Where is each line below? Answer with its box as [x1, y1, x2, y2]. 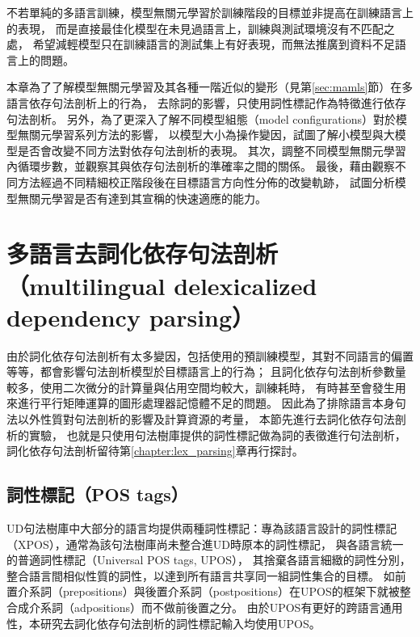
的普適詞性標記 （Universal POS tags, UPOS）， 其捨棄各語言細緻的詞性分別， [6, 551, 411, 568]
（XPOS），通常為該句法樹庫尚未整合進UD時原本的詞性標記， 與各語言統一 [6, 535, 404, 552]
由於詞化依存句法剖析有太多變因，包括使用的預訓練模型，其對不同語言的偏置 [6, 347, 414, 364]
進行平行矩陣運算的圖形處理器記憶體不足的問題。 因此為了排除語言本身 [17, 394, 395, 411]
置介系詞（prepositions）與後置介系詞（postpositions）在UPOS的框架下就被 [6, 583, 400, 600]
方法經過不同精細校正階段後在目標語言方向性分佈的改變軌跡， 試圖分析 [17, 173, 395, 190]
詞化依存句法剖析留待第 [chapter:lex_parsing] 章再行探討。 [6, 442, 304, 459]
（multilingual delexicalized [6, 268, 317, 302]
